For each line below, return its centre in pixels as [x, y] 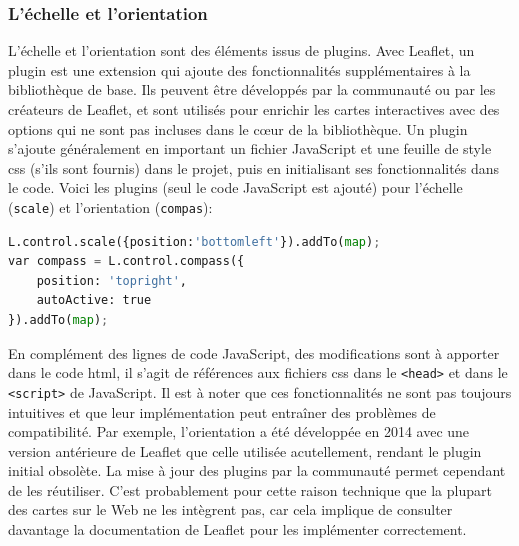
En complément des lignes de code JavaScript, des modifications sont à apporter [254, 352]
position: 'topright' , [111, 280]
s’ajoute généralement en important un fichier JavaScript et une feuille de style [250, 148]
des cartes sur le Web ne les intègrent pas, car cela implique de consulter [230, 509]
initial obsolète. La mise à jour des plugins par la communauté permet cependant [257, 470]
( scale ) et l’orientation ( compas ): [110, 206]
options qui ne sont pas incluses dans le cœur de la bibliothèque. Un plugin [238, 128]
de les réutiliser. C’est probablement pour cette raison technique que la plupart [250, 489]
